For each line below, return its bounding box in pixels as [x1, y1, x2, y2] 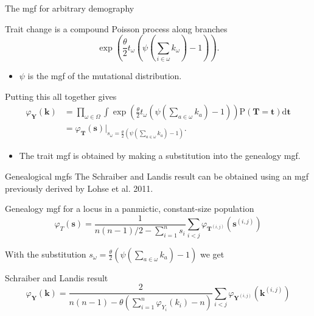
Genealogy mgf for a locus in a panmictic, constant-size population [5, 202, 254, 215]
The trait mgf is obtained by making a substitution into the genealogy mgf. [19, 149, 301, 162]
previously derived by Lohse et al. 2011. [5, 181, 153, 194]
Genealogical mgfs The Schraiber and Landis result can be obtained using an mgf [5, 170, 309, 183]
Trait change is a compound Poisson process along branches [5, 22, 228, 35]
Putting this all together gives [5, 90, 117, 102]
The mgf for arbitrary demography [5, 2, 134, 14]
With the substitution [5, 247, 86, 260]
